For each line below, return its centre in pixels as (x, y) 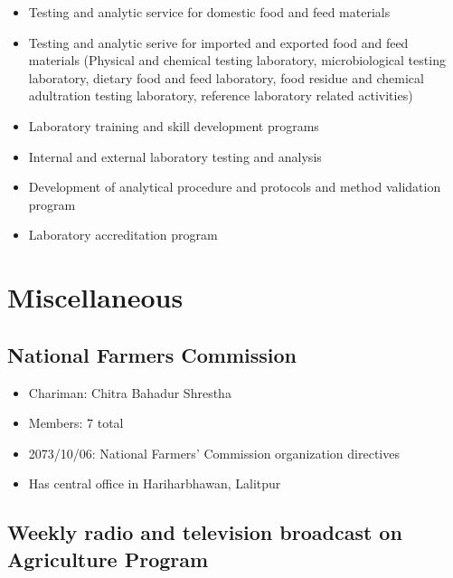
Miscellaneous (95, 297)
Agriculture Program (108, 559)
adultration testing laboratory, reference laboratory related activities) (221, 95)
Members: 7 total (76, 423)
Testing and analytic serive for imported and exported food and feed (218, 42)
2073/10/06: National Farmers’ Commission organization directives (214, 453)
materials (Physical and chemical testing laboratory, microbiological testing (237, 60)
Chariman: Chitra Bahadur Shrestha (130, 392)
